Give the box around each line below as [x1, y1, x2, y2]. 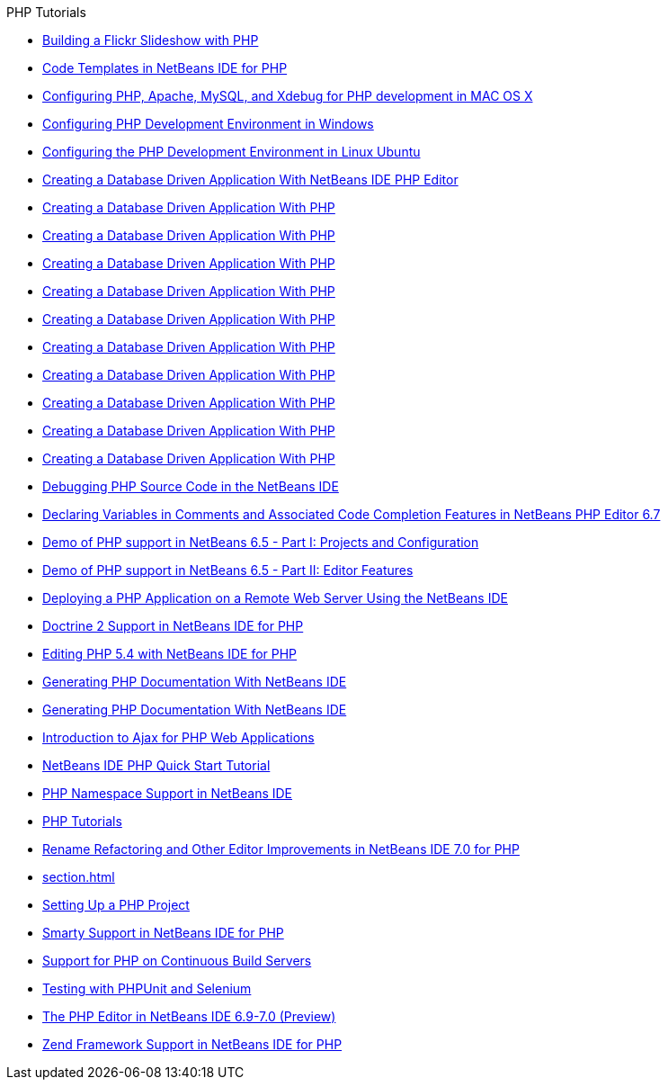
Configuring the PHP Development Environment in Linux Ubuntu [42, 144, 421, 159]
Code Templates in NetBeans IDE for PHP [42, 60, 288, 76]
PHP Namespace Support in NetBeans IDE [42, 786, 293, 801]
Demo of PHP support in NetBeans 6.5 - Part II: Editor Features [42, 562, 414, 578]
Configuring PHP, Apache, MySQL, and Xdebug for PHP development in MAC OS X [42, 88, 533, 103]
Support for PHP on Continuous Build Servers [42, 953, 312, 968]
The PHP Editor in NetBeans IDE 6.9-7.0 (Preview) [42, 1009, 336, 1024]
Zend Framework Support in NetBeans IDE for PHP [42, 1037, 343, 1052]
